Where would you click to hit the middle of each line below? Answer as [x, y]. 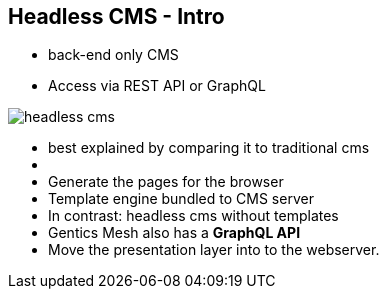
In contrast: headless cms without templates [193, 216]
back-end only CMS [113, 55]
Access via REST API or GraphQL [157, 86]
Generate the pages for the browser [166, 182]
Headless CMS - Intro [116, 16]
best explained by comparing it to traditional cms [209, 148]
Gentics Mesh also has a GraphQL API [174, 233]
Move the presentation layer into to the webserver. [214, 250]
